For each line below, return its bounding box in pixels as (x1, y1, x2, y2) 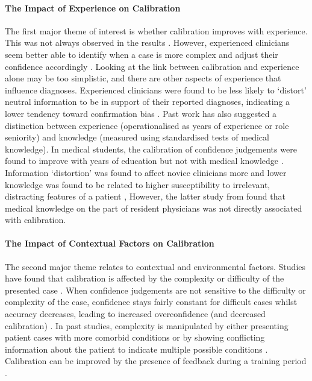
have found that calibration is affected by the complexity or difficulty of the (5, 272, 284, 285)
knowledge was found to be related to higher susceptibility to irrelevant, (5, 178, 270, 190)
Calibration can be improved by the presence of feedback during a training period (5, 354, 307, 367)
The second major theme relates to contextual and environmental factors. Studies (5, 260, 305, 272)
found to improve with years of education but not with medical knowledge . (5, 154, 284, 167)
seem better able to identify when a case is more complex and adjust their (5, 48, 278, 60)
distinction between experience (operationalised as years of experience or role (5, 119, 289, 131)
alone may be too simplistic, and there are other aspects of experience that (5, 72, 281, 84)
